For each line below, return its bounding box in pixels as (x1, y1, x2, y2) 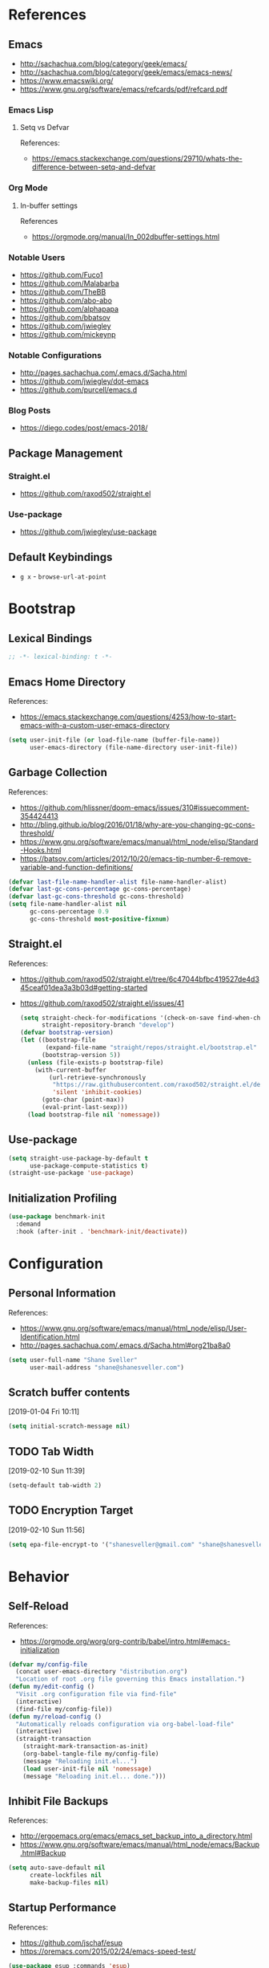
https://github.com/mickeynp (19, 329, 116, 339)
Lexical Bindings (8, 632, 92, 645)
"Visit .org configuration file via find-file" (15, 1690, 178, 1698)
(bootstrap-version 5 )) (41, 1051, 122, 1059)
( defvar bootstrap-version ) (19, 1029, 114, 1037)
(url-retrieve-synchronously (49, 1073, 147, 1081)
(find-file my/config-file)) (15, 1705, 113, 1713)
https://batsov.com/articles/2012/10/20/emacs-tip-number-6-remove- (19, 853, 252, 864)
